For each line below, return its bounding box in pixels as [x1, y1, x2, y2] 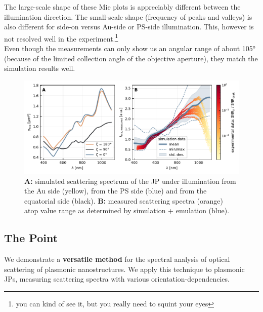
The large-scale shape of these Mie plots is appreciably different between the [4, 2, 241, 12]
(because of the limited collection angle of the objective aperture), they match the [4, 53, 258, 63]
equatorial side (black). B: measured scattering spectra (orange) [24, 195, 223, 206]
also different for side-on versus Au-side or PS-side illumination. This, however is [4, 21, 254, 32]
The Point [4, 230, 58, 246]
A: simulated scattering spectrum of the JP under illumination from [24, 175, 236, 186]
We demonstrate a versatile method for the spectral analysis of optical [4, 254, 230, 264]
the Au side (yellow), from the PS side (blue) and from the [24, 185, 207, 196]
